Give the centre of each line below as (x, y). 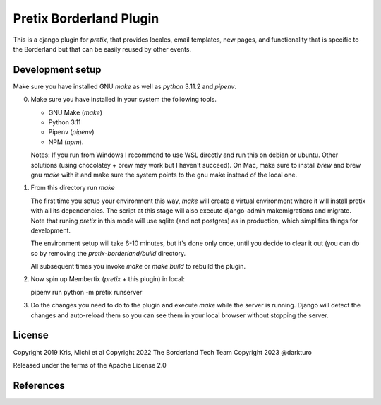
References (39, 385)
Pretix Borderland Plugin (86, 18)
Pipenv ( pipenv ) (71, 132)
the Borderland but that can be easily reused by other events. (102, 49)
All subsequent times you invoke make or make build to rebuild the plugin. (138, 266)
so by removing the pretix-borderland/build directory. (108, 253)
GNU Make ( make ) (75, 112)
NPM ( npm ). (66, 142)
